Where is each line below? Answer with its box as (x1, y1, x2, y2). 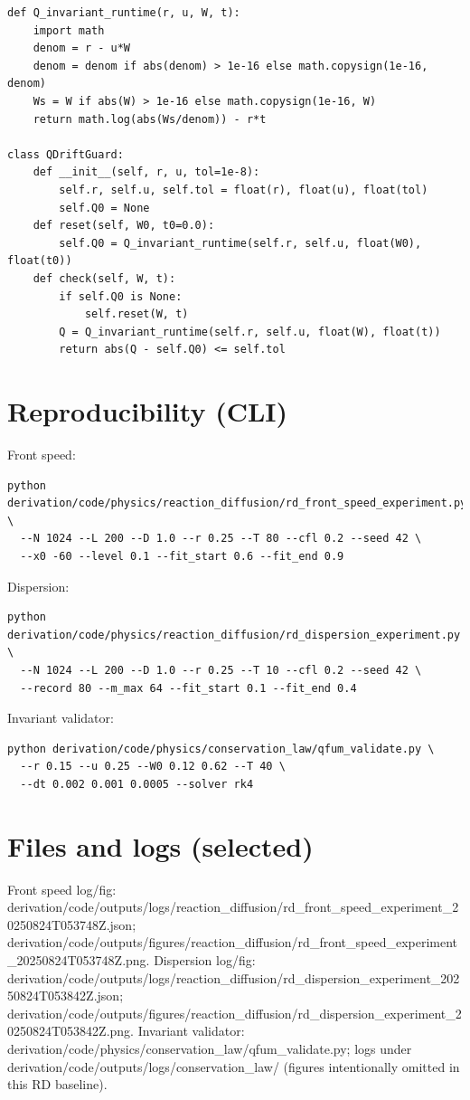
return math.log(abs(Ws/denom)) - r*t (33, 112, 267, 126)
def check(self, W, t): (33, 271, 176, 285)
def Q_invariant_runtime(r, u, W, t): (7, 6, 240, 19)
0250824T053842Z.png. (7, 1021, 135, 1040)
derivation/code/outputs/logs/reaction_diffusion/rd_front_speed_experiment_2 (7, 897, 459, 916)
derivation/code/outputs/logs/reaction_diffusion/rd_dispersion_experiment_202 (7, 968, 460, 987)
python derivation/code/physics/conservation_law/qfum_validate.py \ (7, 742, 435, 755)
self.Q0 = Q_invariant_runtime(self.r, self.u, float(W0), (59, 236, 422, 250)
